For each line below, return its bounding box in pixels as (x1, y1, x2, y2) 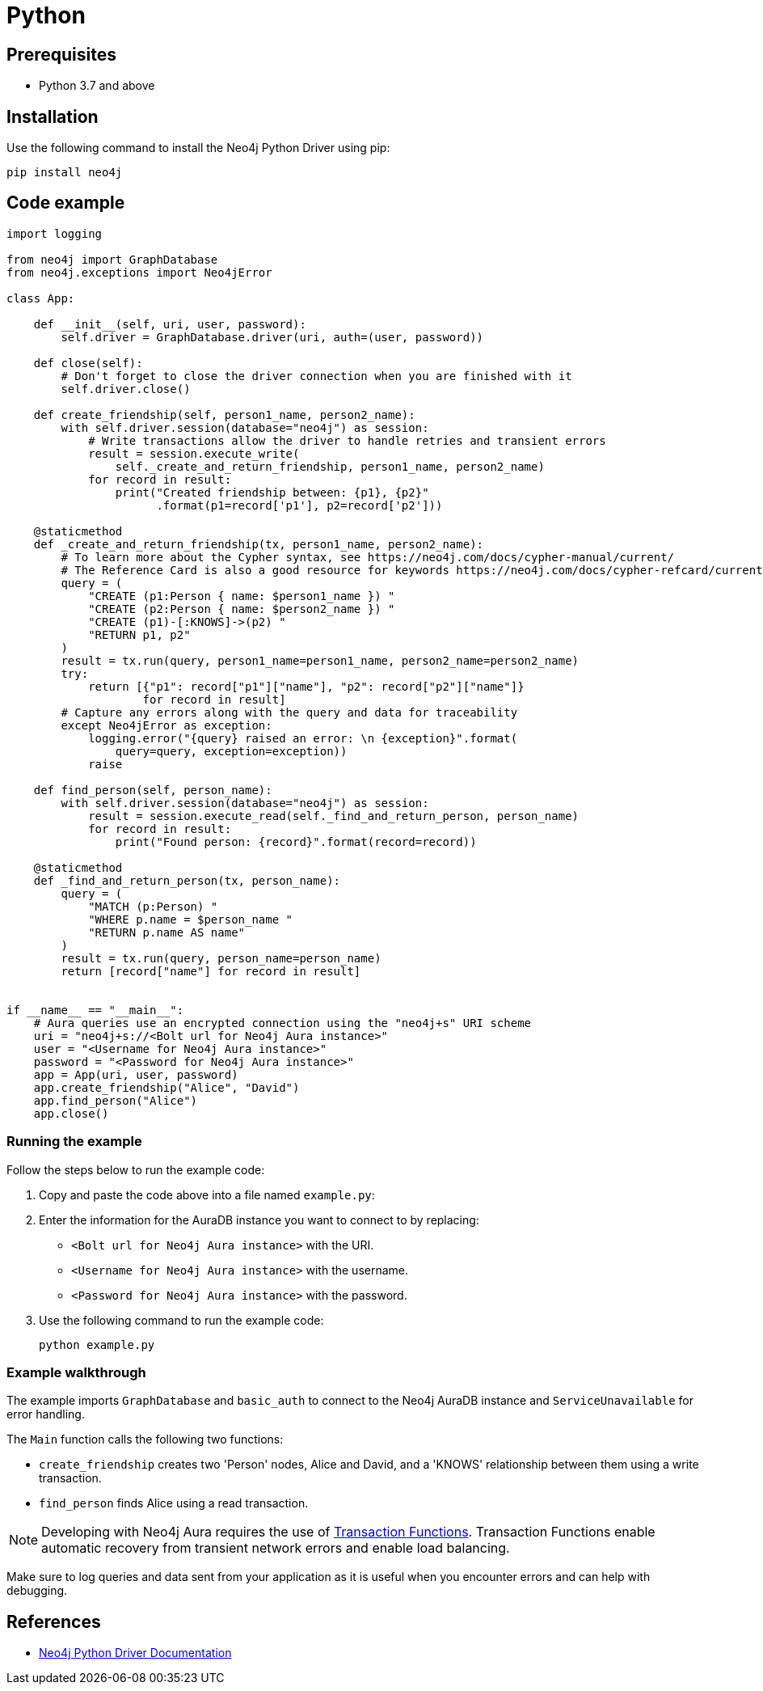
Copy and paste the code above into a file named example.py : (39, 1187, 375, 1202)
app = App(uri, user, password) (33, 1067, 238, 1081)
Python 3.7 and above (39, 78, 155, 93)
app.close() (33, 1106, 109, 1120)
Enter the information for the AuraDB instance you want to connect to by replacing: (39, 1212, 479, 1227)
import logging (6, 226, 103, 240)
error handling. (6, 1407, 85, 1422)
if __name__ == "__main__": (6, 1003, 184, 1017)
